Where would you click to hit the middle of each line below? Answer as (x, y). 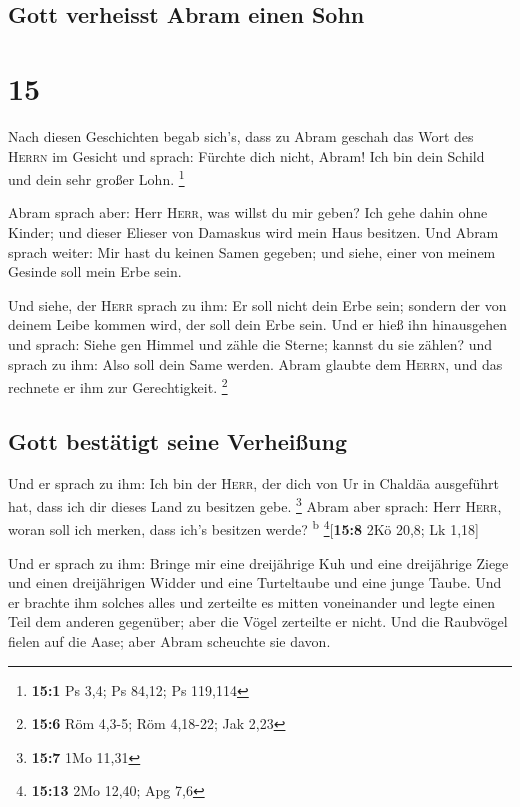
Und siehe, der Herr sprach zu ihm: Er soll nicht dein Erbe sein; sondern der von (257, 304)
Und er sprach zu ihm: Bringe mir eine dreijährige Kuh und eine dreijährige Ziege (258, 562)
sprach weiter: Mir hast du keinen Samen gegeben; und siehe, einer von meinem (252, 251)
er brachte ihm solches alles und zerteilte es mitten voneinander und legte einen (251, 601)
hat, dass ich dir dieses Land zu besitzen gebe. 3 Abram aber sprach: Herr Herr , (255, 504)
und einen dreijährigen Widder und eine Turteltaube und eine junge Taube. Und (255, 582)
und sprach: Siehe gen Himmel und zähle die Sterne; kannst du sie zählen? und (250, 343)
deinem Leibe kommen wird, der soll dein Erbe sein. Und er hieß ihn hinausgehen (257, 324)
